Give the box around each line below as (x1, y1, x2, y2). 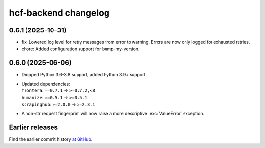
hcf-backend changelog (9, 7, 110, 18)
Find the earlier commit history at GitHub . (9, 136, 93, 142)
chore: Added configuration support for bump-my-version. (21, 46, 140, 52)
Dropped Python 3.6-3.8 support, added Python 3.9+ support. (21, 72, 147, 78)
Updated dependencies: (21, 81, 71, 87)
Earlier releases (9, 123, 58, 132)
